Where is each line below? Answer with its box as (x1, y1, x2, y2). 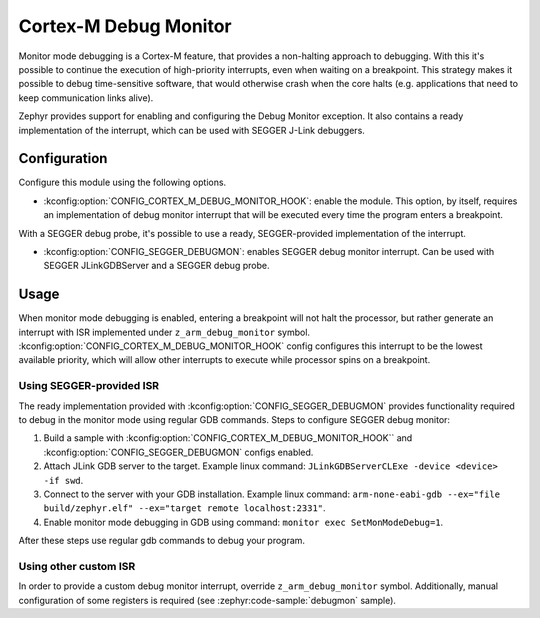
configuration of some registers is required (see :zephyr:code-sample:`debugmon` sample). (18, 594, 397, 606)
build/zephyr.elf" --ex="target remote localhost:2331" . (43, 502, 326, 514)
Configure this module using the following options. (18, 176, 227, 189)
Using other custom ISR (18, 559, 136, 573)
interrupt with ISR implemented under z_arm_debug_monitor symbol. (18, 326, 310, 338)
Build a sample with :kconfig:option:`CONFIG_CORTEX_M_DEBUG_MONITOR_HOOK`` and (43, 432, 413, 444)
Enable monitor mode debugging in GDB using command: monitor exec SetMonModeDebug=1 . (43, 516, 444, 528)
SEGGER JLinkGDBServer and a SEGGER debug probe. (43, 260, 270, 272)
